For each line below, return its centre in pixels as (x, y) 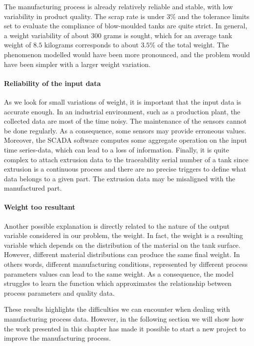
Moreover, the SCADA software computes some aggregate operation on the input (126, 140)
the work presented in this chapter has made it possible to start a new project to (125, 328)
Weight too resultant (40, 207)
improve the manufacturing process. (57, 338)
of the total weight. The (193, 45)
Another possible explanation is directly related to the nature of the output (117, 226)
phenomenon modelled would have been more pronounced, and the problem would (127, 54)
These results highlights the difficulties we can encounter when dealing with (117, 309)
